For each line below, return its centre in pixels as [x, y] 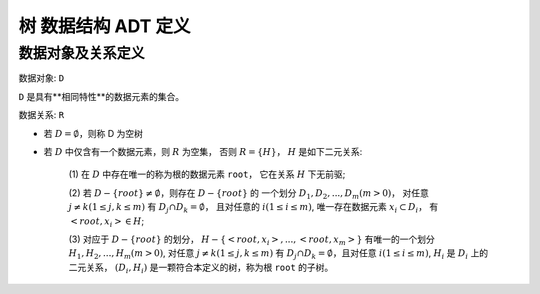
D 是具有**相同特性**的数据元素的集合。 [101, 96]
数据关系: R [41, 115]
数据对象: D [41, 78]
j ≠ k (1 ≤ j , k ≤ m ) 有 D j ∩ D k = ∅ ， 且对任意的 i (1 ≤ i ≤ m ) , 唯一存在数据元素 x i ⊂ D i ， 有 [253, 208]
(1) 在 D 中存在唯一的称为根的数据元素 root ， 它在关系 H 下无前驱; [207, 174]
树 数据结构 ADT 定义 [104, 26]
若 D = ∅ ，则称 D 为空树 [93, 133]
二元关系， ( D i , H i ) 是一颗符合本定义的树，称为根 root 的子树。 [201, 268]
